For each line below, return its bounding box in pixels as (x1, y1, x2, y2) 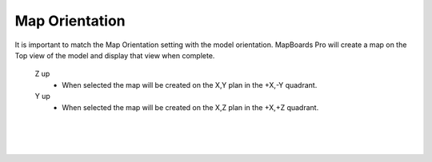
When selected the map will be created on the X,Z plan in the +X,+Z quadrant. (62, 102, 319, 112)
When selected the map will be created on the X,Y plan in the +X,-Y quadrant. (62, 80, 318, 89)
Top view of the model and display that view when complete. (14, 50, 215, 60)
